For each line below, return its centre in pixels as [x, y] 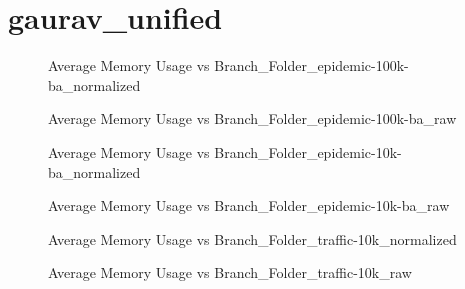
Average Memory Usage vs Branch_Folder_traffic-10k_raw [230, 272]
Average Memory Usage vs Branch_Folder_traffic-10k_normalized [252, 238]
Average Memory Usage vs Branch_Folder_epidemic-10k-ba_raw [249, 205]
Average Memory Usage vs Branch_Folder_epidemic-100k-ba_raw [252, 118]
